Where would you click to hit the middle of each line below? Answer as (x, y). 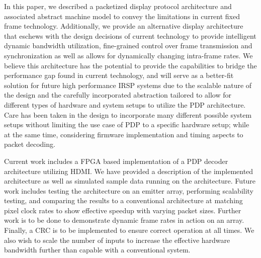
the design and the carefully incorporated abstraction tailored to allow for (118, 95)
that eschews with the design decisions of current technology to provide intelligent (130, 35)
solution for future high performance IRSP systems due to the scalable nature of (128, 85)
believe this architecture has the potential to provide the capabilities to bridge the (130, 65)
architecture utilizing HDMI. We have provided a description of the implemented (129, 171)
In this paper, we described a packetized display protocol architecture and (118, 6)
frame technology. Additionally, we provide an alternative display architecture (124, 26)
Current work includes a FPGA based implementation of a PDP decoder (116, 161)
